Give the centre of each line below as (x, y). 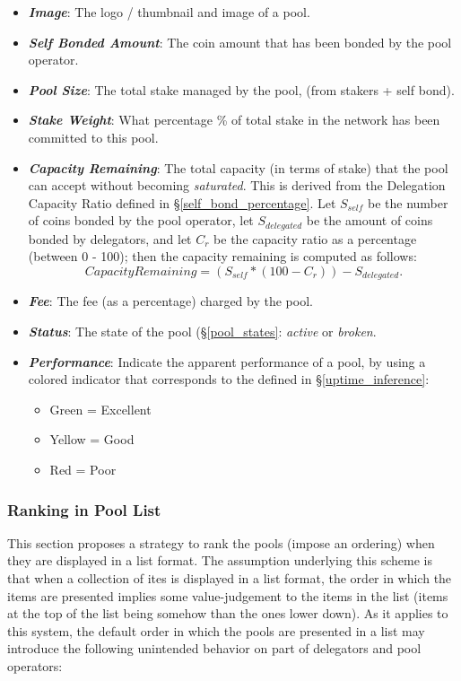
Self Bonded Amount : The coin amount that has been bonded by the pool (240, 42)
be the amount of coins (370, 220)
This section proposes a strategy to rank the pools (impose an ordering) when (221, 542)
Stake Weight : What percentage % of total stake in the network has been (234, 120)
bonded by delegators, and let (110, 238)
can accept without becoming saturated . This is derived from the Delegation (237, 185)
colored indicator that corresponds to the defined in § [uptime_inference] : (229, 379)
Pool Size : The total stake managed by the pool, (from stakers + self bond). (241, 89)
